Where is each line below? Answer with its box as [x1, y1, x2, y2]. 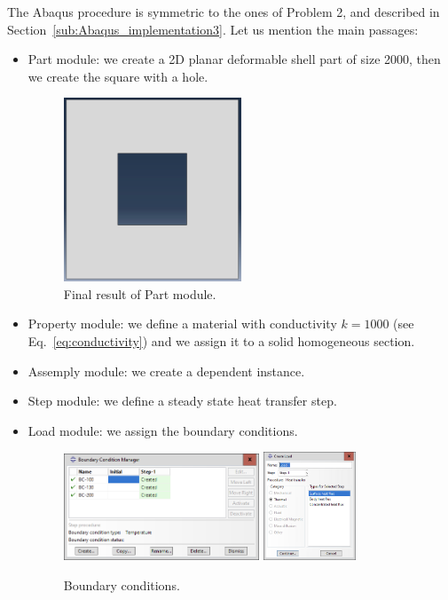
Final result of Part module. [63, 284, 216, 303]
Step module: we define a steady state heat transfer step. [28, 391, 337, 410]
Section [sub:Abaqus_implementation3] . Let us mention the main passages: [7, 20, 419, 38]
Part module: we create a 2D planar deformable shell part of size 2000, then [28, 50, 441, 68]
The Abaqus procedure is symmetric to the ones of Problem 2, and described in [7, 3, 440, 20]
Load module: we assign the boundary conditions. [28, 421, 298, 439]
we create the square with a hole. [28, 67, 208, 85]
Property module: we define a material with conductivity [28, 314, 337, 333]
